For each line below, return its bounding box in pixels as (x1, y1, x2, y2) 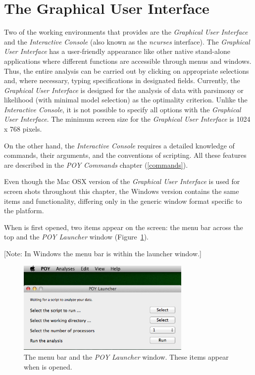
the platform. (4, 205, 44, 216)
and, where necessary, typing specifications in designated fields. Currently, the (4, 75, 240, 86)
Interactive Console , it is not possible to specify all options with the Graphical (4, 104, 241, 114)
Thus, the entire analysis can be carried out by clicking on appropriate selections (4, 65, 249, 76)
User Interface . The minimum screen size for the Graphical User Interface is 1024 (4, 114, 251, 124)
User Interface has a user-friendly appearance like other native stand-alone (4, 46, 230, 56)
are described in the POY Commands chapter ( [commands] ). (4, 159, 188, 170)
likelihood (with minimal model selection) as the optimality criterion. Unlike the (4, 94, 248, 105)
